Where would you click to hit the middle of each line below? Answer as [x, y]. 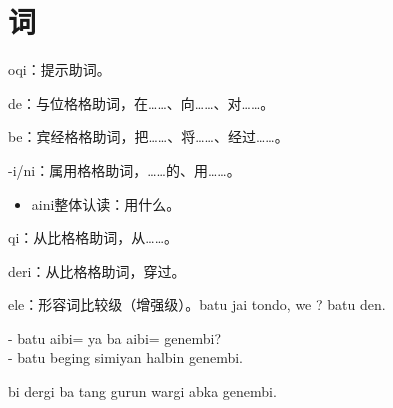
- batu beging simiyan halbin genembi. [125, 357]
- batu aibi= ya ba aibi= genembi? [115, 337]
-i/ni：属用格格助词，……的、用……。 [124, 169]
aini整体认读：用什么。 [106, 203]
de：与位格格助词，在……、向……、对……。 [141, 102]
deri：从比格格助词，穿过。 [97, 270]
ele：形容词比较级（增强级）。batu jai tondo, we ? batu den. [197, 304]
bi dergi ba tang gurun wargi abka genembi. [142, 391]
